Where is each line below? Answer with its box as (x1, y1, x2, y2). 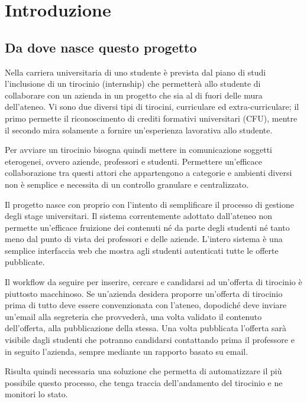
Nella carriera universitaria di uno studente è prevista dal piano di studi (5, 66, 266, 78)
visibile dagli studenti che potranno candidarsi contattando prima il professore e (5, 334, 295, 346)
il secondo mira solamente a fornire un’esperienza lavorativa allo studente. (5, 123, 273, 136)
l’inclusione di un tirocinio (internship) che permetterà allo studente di (5, 77, 261, 90)
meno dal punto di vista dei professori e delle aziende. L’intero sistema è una (5, 233, 283, 245)
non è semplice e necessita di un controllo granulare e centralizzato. (5, 178, 249, 190)
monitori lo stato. (5, 388, 68, 400)
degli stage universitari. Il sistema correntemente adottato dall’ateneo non (5, 210, 272, 222)
